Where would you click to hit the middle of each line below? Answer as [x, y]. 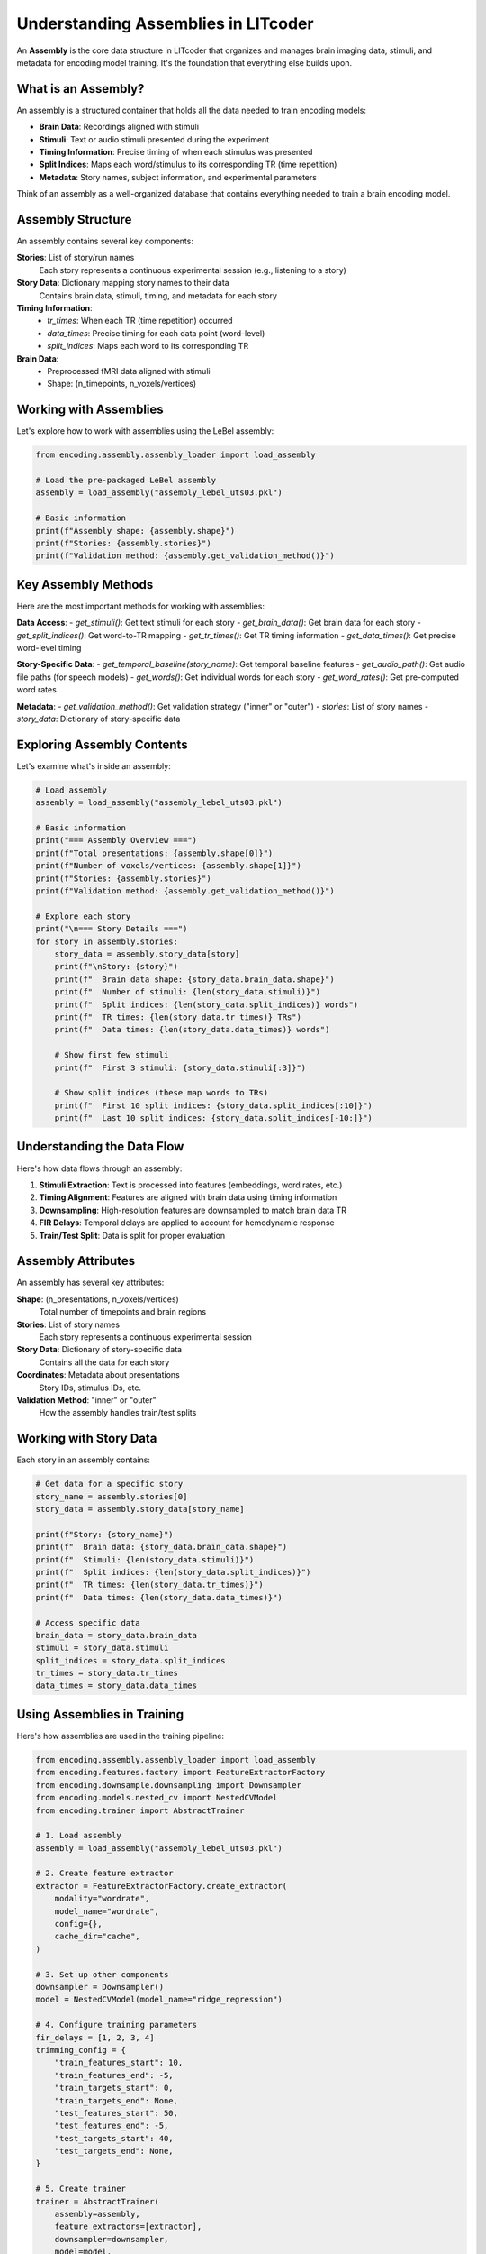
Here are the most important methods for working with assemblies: [141, 606]
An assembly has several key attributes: [90, 1283]
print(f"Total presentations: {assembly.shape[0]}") [154, 853]
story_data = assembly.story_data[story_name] [140, 1509]
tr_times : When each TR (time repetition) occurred [140, 321]
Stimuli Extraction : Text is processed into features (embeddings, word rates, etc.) [191, 1185]
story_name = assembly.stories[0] [112, 1496]
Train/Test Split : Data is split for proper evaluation [132, 1235]
